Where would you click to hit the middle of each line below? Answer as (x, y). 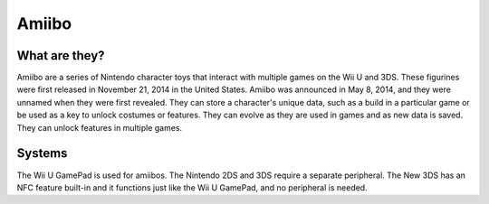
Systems (42, 153)
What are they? (61, 56)
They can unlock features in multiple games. (100, 127)
